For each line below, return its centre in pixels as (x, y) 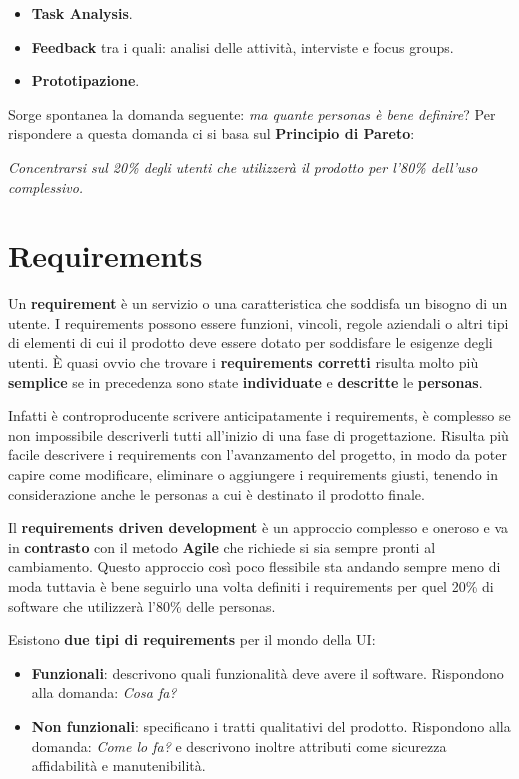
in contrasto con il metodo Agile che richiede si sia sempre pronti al (222, 546)
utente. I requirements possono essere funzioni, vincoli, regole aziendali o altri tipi (258, 322)
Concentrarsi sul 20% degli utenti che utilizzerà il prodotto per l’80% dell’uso (243, 166)
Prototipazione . (85, 80)
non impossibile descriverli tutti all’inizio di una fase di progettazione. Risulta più (258, 434)
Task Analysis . (82, 13)
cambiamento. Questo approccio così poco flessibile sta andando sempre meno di (254, 566)
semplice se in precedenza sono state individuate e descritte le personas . (245, 381)
